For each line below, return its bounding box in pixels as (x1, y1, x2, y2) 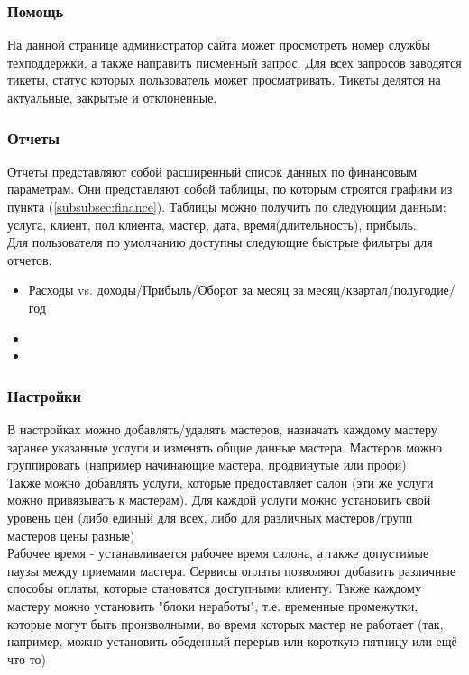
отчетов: (7, 250, 52, 269)
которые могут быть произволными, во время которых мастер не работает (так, (7, 614, 444, 633)
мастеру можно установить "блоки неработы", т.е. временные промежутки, (7, 596, 418, 615)
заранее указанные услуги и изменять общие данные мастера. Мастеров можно (7, 437, 442, 456)
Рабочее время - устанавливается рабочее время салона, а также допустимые (7, 543, 429, 562)
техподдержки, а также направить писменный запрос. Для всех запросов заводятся (7, 52, 462, 71)
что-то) (7, 649, 47, 668)
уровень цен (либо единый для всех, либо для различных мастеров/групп (7, 507, 413, 526)
